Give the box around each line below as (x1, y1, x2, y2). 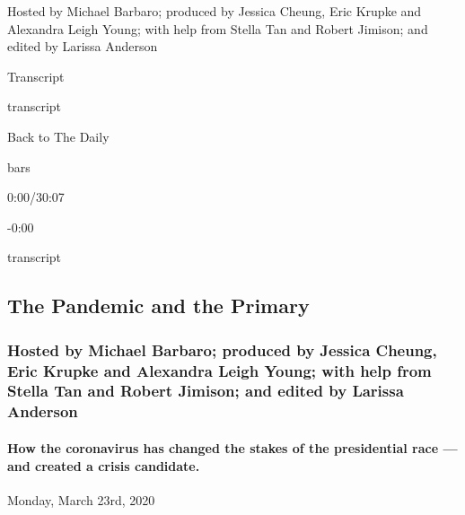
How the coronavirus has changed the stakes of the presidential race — (7, 438, 458, 457)
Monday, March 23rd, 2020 (7, 490, 155, 509)
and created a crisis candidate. (7, 456, 200, 475)
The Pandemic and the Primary (7, 292, 310, 319)
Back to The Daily (7, 127, 110, 145)
